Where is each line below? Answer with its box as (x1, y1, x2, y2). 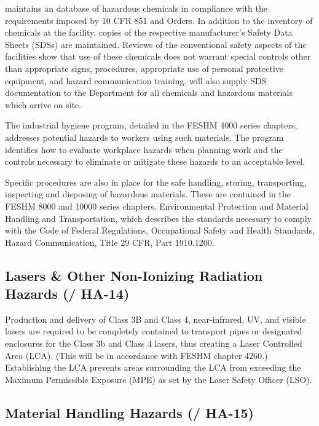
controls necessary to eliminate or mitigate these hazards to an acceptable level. (5, 155, 305, 168)
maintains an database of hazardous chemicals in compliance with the (5, 2, 267, 14)
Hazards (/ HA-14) (5, 284, 130, 303)
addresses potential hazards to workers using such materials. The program (5, 130, 284, 143)
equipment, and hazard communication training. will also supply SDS (5, 74, 267, 87)
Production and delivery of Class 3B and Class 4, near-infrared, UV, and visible (5, 312, 306, 325)
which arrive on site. (5, 98, 82, 111)
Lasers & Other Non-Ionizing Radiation (5, 266, 263, 285)
